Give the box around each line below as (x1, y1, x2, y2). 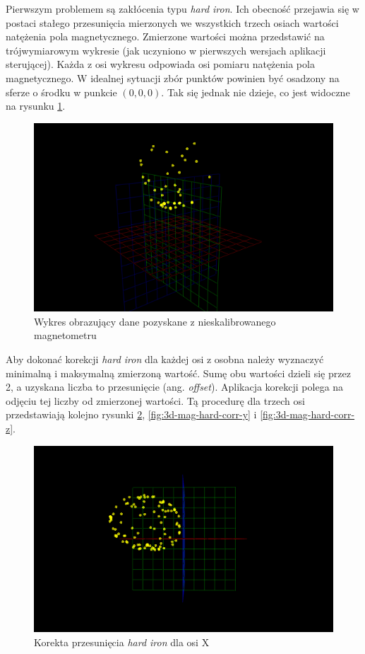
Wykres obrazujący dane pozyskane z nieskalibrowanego (34, 314, 276, 328)
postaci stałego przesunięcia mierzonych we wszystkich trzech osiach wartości (6, 15, 339, 30)
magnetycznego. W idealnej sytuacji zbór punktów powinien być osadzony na (6, 70, 340, 85)
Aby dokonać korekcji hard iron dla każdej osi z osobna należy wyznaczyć (6, 352, 324, 367)
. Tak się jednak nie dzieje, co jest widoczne (161, 84, 350, 99)
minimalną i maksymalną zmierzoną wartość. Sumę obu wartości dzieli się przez (6, 365, 351, 380)
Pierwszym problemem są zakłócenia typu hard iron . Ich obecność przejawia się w (6, 1, 359, 16)
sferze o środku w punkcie (6, 84, 117, 99)
